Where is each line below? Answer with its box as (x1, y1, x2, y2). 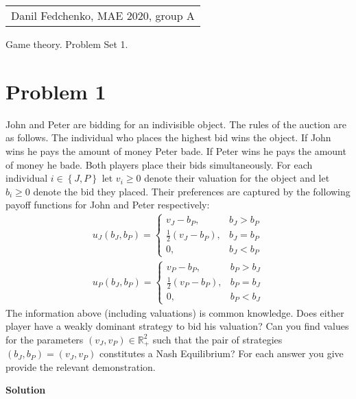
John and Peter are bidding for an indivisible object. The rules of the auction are (5, 117, 347, 131)
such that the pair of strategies (152, 332, 283, 346)
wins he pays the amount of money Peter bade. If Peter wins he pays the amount (5, 143, 346, 158)
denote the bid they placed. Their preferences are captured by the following (33, 184, 351, 198)
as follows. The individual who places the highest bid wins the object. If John (5, 130, 331, 145)
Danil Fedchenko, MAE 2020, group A (11, 8, 195, 23)
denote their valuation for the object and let (144, 171, 330, 185)
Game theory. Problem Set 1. (5, 37, 128, 51)
